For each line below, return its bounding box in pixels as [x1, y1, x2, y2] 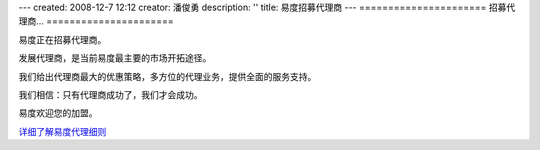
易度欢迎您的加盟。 [18, 107, 98, 119]
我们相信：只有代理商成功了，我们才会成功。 [18, 88, 203, 100]
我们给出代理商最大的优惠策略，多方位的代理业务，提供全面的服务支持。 [18, 70, 317, 82]
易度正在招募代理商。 [18, 33, 107, 45]
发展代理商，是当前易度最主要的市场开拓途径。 [18, 52, 212, 64]
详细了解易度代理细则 [18, 125, 107, 137]
